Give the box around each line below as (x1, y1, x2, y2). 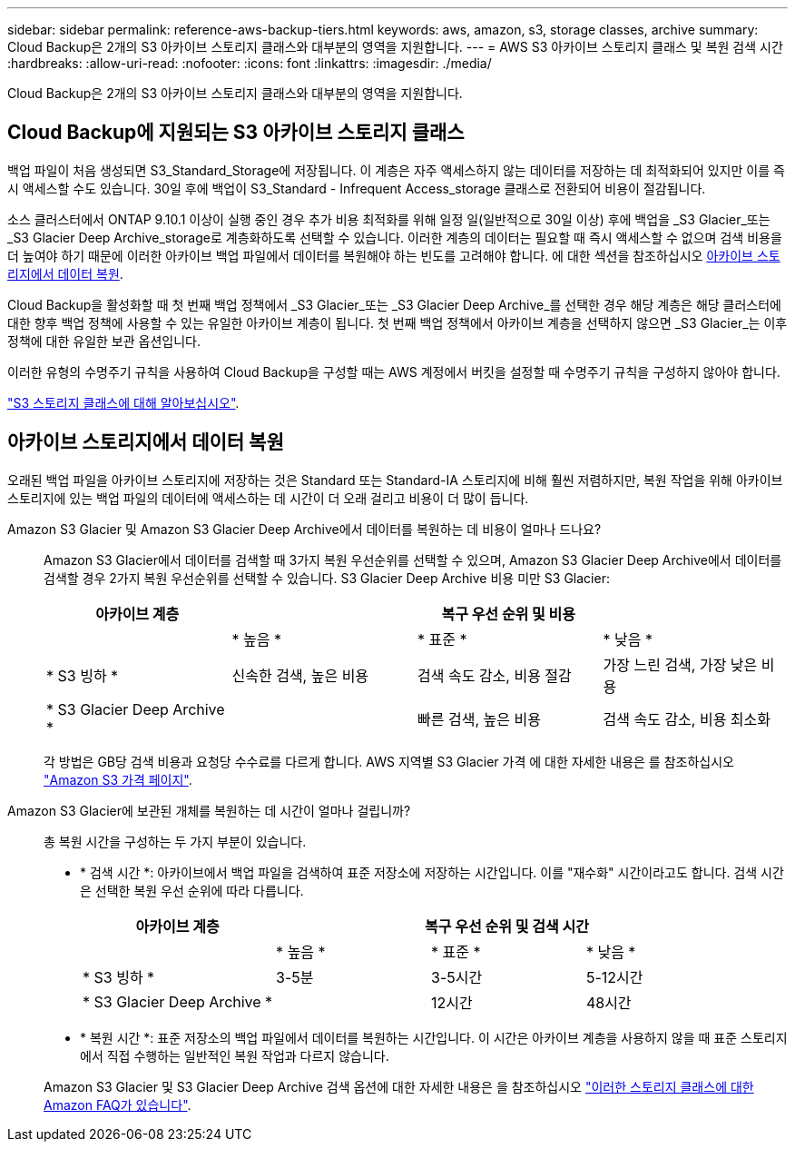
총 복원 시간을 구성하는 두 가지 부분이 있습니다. (44, 833, 307, 849)
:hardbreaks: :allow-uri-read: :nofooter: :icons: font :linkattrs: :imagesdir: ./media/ (7, 55, 492, 71)
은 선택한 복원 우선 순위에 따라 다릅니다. (80, 882, 304, 898)
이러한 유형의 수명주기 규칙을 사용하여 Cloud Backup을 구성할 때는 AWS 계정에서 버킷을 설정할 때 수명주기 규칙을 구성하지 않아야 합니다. (7, 363, 780, 380)
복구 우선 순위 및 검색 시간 (425, 916, 589, 936)
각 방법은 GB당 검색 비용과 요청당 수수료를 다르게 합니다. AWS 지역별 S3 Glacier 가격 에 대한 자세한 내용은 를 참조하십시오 (44, 753, 734, 769)
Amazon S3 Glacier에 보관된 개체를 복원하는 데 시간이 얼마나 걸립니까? (7, 802, 411, 818)
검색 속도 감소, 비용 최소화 (603, 709, 771, 728)
